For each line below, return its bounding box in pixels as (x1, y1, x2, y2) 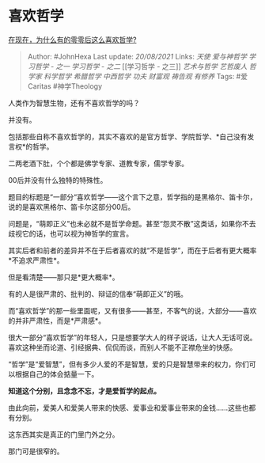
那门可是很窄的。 (8, 446, 64, 456)
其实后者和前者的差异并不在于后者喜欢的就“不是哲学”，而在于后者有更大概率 (8, 245, 257, 255)
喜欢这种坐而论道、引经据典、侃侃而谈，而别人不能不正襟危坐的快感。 (8, 342, 237, 352)
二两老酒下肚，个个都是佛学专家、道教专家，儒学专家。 (8, 158, 188, 168)
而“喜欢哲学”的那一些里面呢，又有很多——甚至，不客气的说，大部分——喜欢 (8, 306, 257, 315)
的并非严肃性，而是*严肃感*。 (8, 316, 106, 325)
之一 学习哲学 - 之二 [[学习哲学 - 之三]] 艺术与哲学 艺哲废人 (55, 61, 248, 71)
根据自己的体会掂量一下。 (14, 369, 99, 378)
